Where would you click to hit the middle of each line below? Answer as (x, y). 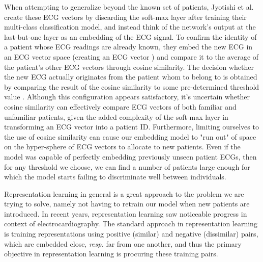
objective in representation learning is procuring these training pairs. (111, 254)
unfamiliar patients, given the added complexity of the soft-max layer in (116, 116)
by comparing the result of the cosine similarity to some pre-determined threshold (132, 86)
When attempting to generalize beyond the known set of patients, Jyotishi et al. (129, 7)
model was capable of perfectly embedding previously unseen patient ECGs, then (130, 156)
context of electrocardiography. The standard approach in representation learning (131, 224)
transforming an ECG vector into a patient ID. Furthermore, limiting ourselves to (131, 127)
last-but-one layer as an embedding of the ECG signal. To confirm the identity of (130, 36)
